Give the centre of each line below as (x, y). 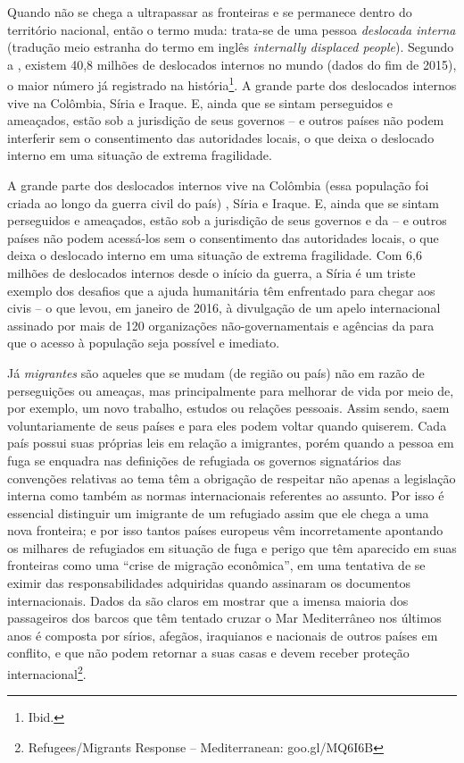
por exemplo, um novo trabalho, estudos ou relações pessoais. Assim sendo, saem (228, 408)
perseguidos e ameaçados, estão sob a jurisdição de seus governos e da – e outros (227, 220)
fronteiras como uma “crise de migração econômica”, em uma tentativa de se (216, 565)
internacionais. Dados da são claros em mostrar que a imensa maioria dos (208, 600)
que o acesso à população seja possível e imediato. (144, 343)
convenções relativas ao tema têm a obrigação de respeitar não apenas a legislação (232, 478)
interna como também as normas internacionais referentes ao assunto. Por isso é (226, 495)
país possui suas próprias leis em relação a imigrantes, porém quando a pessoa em (231, 443)
